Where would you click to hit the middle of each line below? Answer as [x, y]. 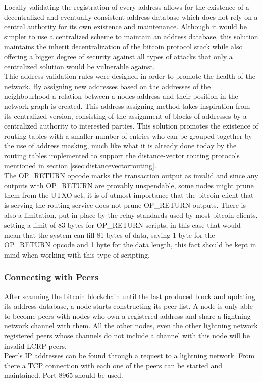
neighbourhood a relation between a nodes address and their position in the [121, 96]
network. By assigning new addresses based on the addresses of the [108, 86]
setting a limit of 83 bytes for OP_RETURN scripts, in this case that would [122, 225]
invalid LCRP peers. [35, 345]
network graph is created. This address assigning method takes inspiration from [127, 105]
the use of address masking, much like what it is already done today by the [120, 145]
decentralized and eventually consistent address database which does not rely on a [131, 16]
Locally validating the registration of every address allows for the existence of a [127, 7]
